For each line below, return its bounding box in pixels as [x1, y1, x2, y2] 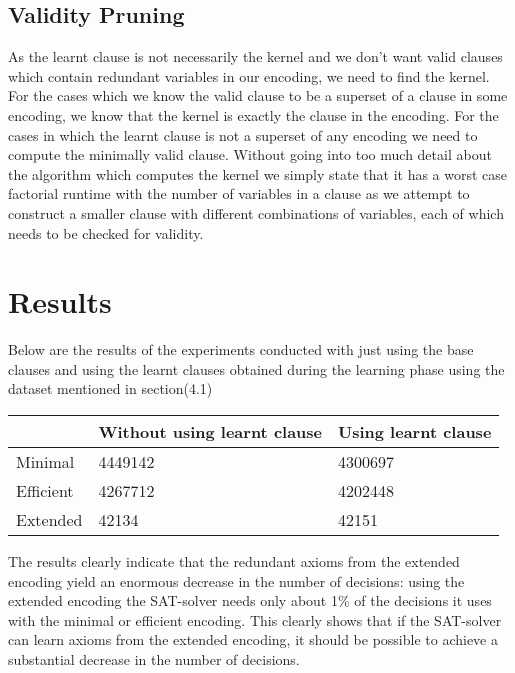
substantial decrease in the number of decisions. [8, 649, 300, 670]
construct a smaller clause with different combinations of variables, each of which [8, 202, 504, 223]
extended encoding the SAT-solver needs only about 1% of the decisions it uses [8, 590, 492, 611]
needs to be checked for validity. [8, 222, 204, 243]
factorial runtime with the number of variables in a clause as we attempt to [8, 183, 470, 204]
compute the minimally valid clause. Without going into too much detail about [8, 144, 492, 165]
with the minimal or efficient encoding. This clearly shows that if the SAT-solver [8, 609, 502, 630]
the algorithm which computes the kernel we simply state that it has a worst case [8, 163, 508, 184]
